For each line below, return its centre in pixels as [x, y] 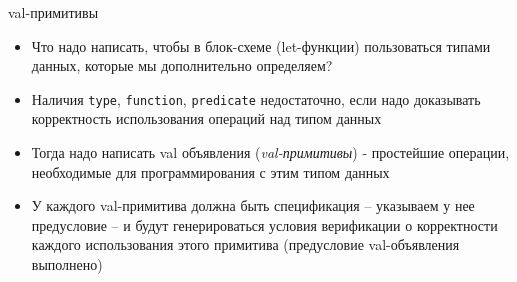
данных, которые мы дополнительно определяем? [182, 65]
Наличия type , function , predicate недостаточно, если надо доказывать [256, 98]
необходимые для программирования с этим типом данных [210, 171]
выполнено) [67, 264]
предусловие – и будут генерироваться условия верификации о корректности [264, 224]
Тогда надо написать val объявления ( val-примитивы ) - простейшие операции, [270, 152]
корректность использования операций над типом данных [206, 118]
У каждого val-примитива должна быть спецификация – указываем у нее [253, 205]
